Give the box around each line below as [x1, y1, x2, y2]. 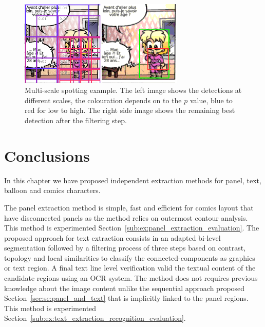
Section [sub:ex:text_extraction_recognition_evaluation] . [4, 313, 186, 323]
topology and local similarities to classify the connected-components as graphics [4, 252, 255, 263]
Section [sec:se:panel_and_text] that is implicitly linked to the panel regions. [4, 293, 249, 303]
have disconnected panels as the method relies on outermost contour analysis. [4, 212, 248, 223]
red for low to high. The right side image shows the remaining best [25, 105, 235, 116]
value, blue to [190, 94, 233, 105]
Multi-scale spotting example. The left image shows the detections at [25, 85, 242, 95]
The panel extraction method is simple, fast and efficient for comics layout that [4, 202, 254, 213]
